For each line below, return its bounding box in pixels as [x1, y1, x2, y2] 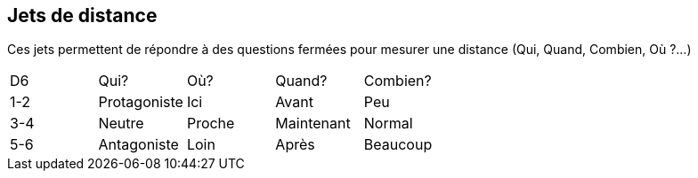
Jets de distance [7, 4, 158, 27]
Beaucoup [363, 135, 433, 154]
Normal [363, 114, 413, 133]
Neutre [98, 114, 144, 133]
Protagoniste [98, 93, 183, 112]
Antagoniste [98, 135, 179, 154]
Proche [186, 114, 235, 133]
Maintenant [275, 114, 351, 133]
